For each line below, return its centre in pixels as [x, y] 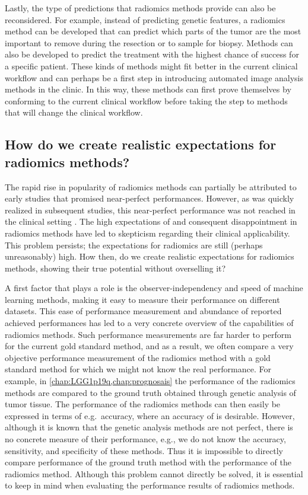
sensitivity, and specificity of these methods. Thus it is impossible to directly [144, 450]
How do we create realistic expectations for [141, 144]
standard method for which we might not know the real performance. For [138, 369]
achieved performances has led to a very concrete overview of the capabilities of [149, 323]
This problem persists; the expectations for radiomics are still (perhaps [134, 245]
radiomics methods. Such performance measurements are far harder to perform [148, 334]
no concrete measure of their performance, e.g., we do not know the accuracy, [145, 439]
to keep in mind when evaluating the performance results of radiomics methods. [150, 485]
